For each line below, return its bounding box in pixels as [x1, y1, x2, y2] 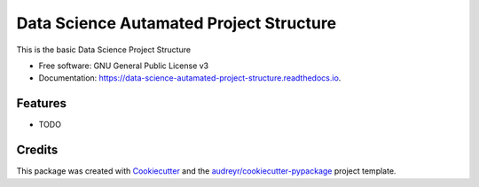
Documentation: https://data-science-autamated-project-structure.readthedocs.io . [38, 73, 342, 83]
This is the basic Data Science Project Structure [16, 44, 191, 55]
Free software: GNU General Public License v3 [38, 60, 209, 71]
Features [16, 96, 67, 111]
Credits [16, 143, 59, 158]
